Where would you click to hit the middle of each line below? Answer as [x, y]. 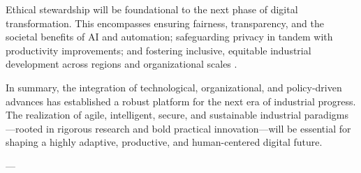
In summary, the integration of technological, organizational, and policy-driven [174, 87]
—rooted [24, 128]
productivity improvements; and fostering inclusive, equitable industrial [159, 50]
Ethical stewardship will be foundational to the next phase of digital [152, 9]
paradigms [326, 115]
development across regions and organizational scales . [121, 64]
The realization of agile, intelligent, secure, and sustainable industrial [154, 115]
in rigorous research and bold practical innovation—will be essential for [198, 128]
